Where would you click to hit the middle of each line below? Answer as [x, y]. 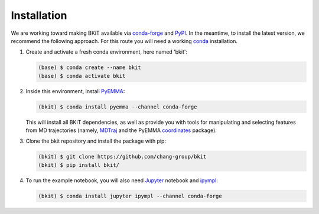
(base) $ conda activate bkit [82, 76]
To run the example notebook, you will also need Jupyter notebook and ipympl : [122, 180]
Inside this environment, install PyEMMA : [75, 91]
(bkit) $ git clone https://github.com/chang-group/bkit [122, 157]
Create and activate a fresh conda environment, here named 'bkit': [107, 52]
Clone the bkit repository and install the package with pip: [96, 141]
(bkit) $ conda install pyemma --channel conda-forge [118, 107]
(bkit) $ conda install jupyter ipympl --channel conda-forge [130, 196]
